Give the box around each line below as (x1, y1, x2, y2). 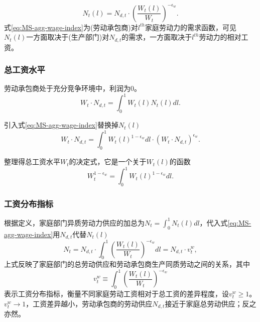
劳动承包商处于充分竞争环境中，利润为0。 (4, 83, 141, 93)
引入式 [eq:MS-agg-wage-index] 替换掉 (4, 120, 118, 130)
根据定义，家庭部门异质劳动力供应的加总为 (4, 217, 145, 228)
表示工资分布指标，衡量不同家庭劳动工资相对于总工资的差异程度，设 (4, 288, 229, 299)
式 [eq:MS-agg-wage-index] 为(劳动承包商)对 (4, 22, 138, 32)
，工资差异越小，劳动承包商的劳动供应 (26, 298, 153, 308)
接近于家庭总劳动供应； (165, 298, 242, 308)
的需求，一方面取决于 (121, 32, 192, 42)
